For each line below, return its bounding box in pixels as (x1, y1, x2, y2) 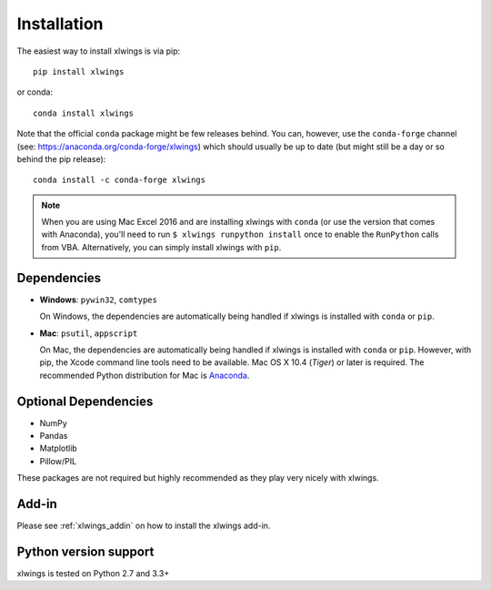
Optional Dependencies (16, 393, 154, 409)
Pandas (39, 431, 68, 441)
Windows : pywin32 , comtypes (39, 294, 158, 305)
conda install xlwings (33, 107, 135, 118)
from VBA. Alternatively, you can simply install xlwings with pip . (41, 241, 282, 252)
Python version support (16, 544, 155, 559)
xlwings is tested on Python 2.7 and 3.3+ (16, 567, 170, 578)
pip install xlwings (33, 66, 125, 76)
